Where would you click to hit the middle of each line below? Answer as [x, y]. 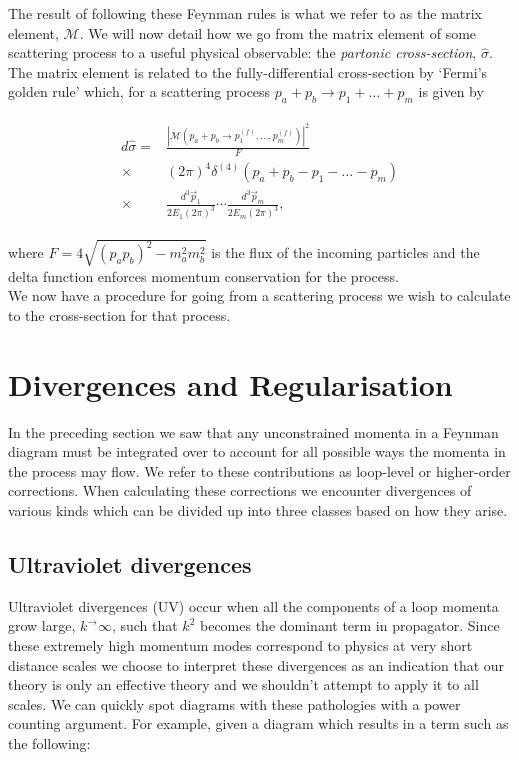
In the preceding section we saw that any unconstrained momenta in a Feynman [253, 431]
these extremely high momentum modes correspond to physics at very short [240, 645]
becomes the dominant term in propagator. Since [350, 625]
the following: [49, 742]
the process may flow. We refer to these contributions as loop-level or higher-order [259, 470]
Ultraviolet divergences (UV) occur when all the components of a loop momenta [253, 605]
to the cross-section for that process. [119, 314]
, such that [144, 625]
